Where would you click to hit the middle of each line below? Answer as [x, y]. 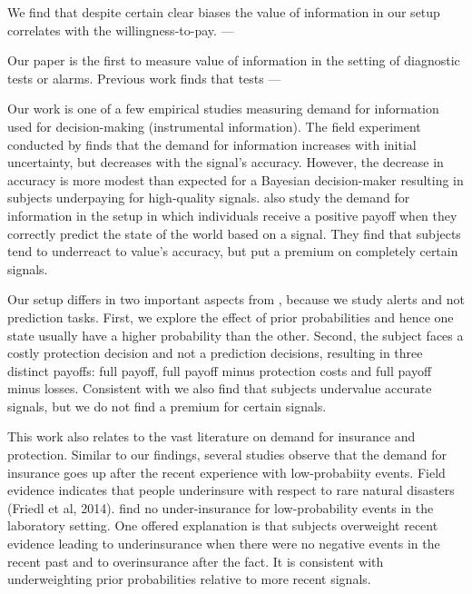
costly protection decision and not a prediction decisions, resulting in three [215, 353]
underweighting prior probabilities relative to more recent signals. [189, 579]
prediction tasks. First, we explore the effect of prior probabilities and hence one [231, 317]
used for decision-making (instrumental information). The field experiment [214, 126]
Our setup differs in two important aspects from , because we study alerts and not [236, 299]
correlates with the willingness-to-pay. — [121, 30]
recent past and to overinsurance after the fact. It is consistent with [196, 561]
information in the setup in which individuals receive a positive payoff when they [232, 215]
